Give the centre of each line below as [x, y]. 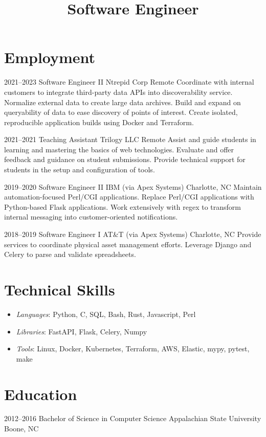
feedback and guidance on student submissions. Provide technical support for [125, 159]
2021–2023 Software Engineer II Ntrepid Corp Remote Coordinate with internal [129, 82]
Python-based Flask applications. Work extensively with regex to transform [123, 206]
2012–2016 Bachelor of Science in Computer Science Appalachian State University [133, 418]
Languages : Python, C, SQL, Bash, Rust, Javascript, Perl [106, 314]
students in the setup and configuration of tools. [80, 170]
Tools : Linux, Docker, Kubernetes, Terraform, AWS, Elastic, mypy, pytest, [133, 349]
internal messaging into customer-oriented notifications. [91, 217]
